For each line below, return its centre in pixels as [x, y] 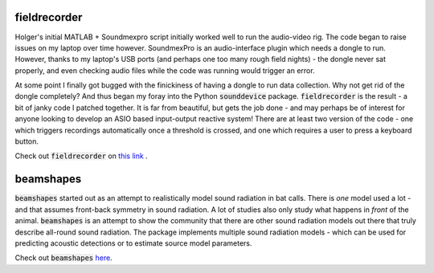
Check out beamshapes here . [63, 258]
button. [27, 141]
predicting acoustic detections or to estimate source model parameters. [133, 243]
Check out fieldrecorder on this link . [81, 156]
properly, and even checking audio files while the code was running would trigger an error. [165, 70]
